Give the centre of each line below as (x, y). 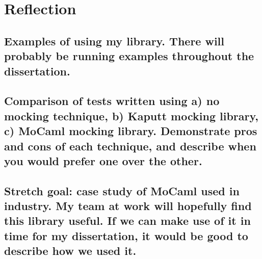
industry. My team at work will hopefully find (128, 206)
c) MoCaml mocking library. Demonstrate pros (131, 131)
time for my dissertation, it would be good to (126, 235)
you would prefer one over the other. (103, 160)
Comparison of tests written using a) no (112, 101)
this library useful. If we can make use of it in (127, 221)
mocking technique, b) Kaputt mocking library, (131, 115)
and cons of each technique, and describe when (130, 146)
